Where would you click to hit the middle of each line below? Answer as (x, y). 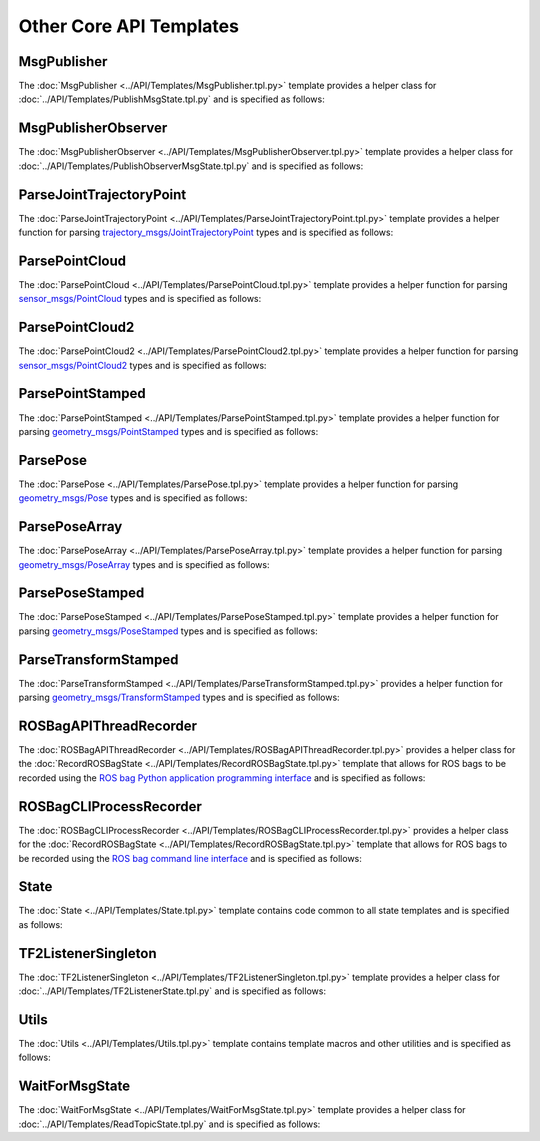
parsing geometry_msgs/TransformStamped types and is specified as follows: (179, 697)
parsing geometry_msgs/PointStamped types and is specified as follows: (168, 431)
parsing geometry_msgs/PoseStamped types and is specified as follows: (168, 631)
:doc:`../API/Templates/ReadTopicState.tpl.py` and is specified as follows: (169, 1124)
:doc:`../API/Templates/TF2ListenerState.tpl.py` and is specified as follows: (172, 991)
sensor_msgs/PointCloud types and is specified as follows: (140, 299)
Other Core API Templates (129, 26)
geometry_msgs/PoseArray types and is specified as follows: (144, 564)
